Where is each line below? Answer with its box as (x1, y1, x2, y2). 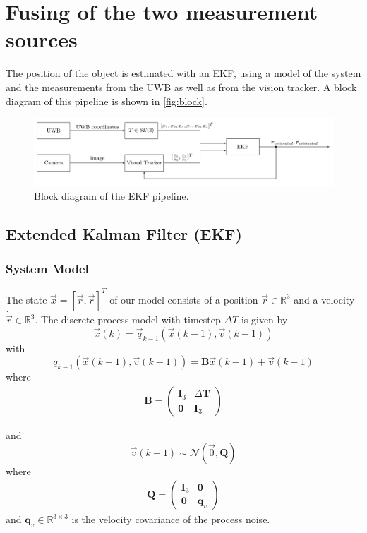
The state (6, 292, 47, 306)
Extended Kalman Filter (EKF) (6, 222, 242, 244)
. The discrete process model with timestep (35, 312, 221, 327)
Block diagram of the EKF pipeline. (34, 188, 189, 203)
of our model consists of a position (109, 292, 258, 306)
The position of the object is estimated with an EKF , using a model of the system (6, 66, 361, 80)
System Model (6, 260, 89, 277)
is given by (241, 312, 288, 327)
